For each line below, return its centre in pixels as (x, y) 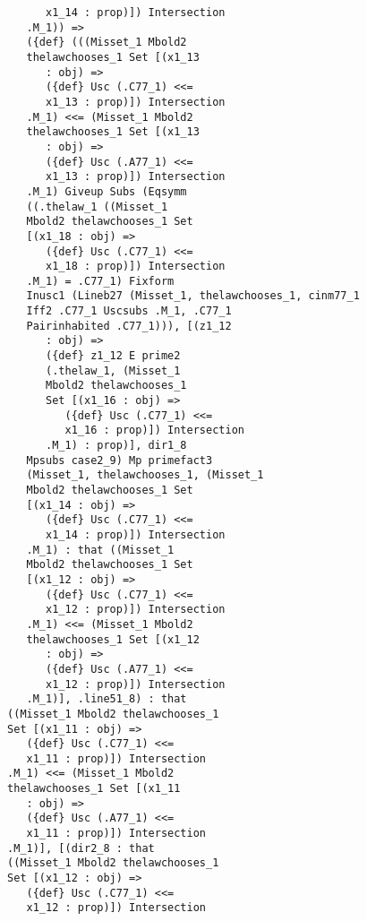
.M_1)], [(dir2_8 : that (81, 848)
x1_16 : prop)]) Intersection (154, 430)
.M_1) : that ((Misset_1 (100, 550)
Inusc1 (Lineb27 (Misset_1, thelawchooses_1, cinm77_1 (193, 296)
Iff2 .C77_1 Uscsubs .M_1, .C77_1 (129, 311)
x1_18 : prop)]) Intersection (136, 267)
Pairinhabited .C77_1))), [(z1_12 (129, 326)
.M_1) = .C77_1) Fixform (100, 281)
